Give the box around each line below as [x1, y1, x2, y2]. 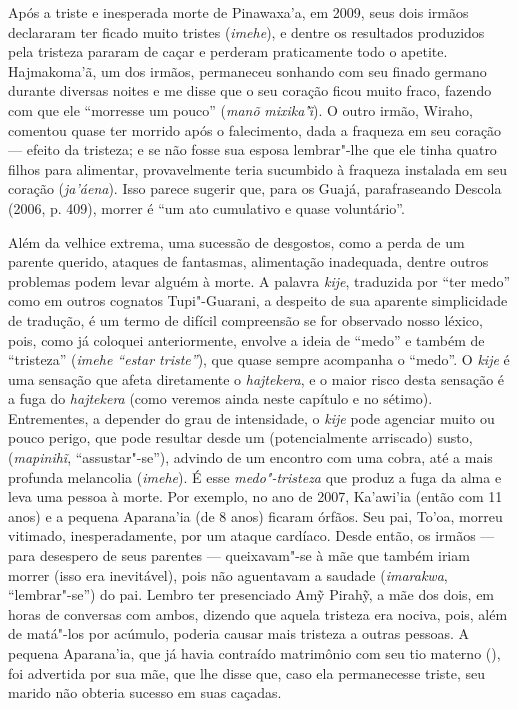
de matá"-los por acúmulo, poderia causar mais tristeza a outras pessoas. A [8, 623, 470, 644]
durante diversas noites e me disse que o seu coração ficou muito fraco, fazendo [8, 80, 492, 101]
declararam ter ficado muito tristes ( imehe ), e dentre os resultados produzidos [8, 21, 485, 42]
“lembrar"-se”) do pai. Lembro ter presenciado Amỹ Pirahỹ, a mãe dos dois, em [8, 584, 495, 605]
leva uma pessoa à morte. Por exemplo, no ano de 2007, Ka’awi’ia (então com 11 [8, 486, 503, 507]
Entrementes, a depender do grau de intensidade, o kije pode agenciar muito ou [8, 407, 495, 428]
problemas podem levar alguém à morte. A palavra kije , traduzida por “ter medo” [8, 270, 511, 291]
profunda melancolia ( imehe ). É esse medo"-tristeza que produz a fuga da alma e [8, 466, 502, 487]
